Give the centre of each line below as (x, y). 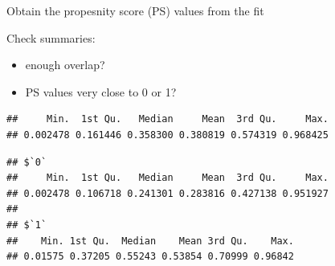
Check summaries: (51, 37)
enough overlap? (65, 65)
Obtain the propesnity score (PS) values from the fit (135, 10)
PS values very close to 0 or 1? (101, 91)
